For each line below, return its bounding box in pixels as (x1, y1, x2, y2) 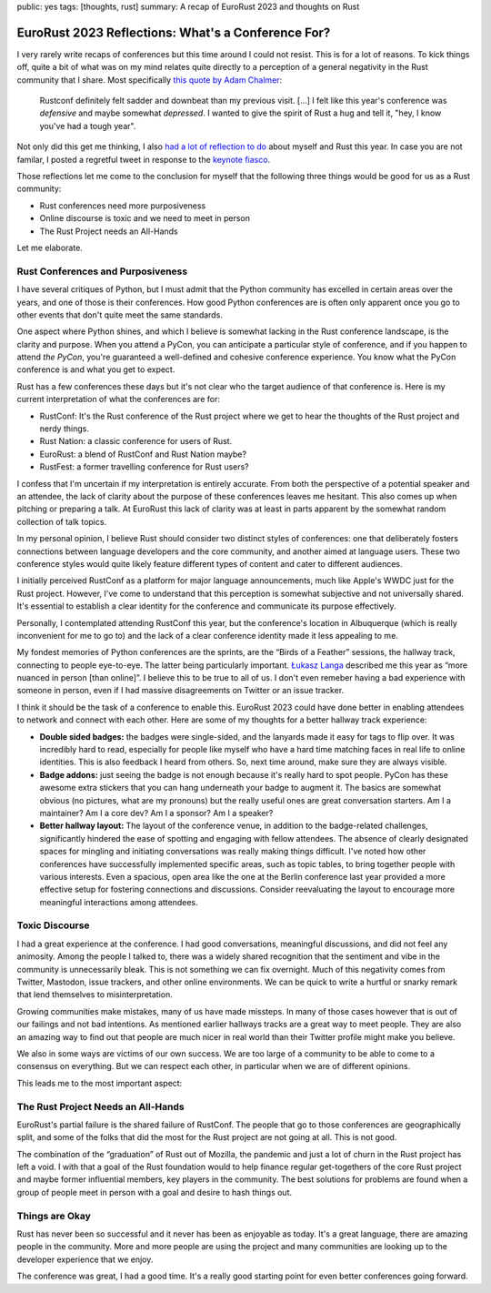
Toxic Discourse (16, 919, 90, 932)
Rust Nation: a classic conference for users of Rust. (39, 436, 233, 447)
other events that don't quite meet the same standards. (16, 309, 223, 320)
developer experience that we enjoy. (16, 1254, 154, 1265)
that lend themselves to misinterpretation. (16, 989, 173, 1000)
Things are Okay (16, 1209, 91, 1222)
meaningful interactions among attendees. (39, 896, 199, 907)
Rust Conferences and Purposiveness (16, 265, 188, 278)
